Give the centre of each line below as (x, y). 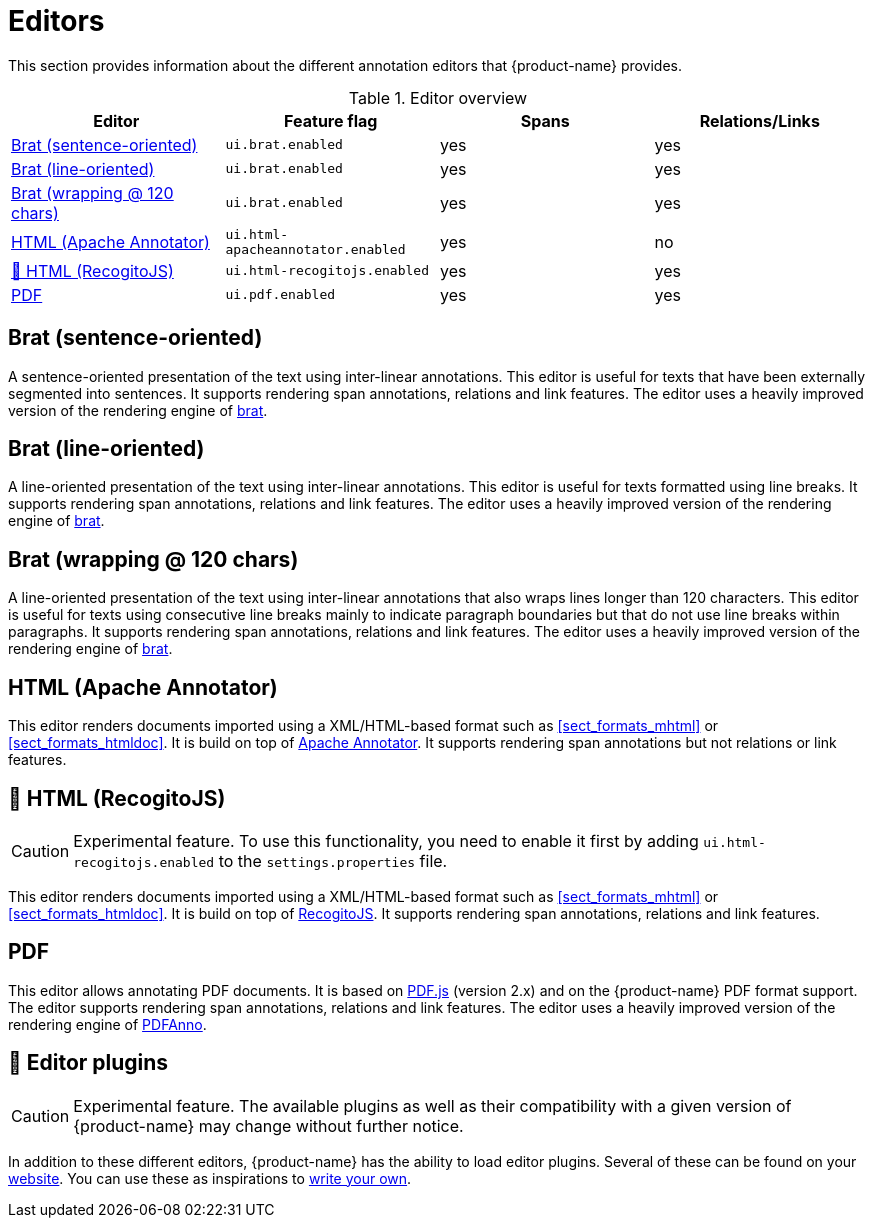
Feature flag (331, 120)
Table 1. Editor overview (438, 97)
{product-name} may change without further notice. (268, 1125)
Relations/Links (759, 120)
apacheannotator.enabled (315, 249)
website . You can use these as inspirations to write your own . (210, 1178)
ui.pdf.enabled (280, 295)
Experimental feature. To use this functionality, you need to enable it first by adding (386, 840)
